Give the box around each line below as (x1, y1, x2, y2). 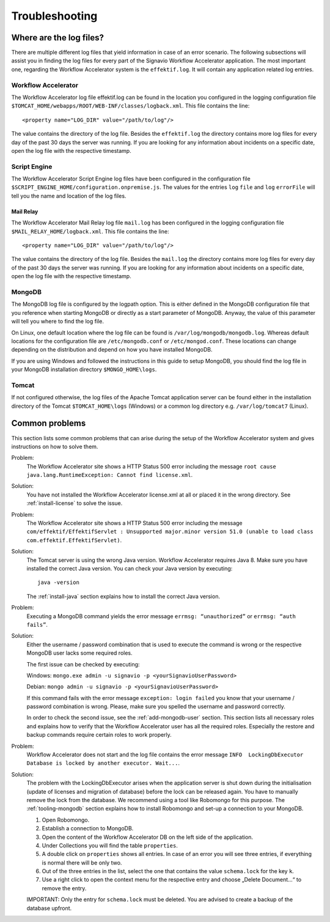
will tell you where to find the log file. (11, 318, 104, 325)
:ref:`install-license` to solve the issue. (26, 500, 123, 507)
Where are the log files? (11, 32, 104, 43)
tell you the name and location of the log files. (11, 192, 127, 199)
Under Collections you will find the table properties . (42, 841, 178, 849)
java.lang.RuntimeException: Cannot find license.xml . (26, 471, 193, 479)
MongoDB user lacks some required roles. (26, 649, 133, 657)
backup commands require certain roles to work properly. (26, 731, 172, 739)
